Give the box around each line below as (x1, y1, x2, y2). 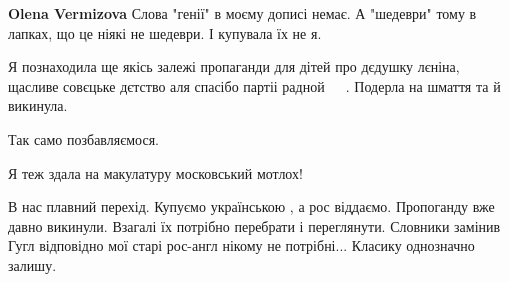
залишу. (8, 254, 57, 275)
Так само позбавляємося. (8, 128, 159, 149)
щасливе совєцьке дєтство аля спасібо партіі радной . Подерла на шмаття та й (8, 75, 501, 96)
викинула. (8, 95, 68, 116)
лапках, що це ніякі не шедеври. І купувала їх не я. (8, 22, 322, 43)
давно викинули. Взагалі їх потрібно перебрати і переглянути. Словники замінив (8, 215, 501, 236)
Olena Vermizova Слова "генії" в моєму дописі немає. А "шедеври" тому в (8, 3, 477, 23)
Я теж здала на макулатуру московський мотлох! (8, 162, 303, 183)
